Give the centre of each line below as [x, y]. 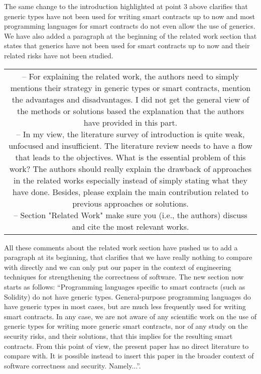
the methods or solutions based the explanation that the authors [130, 111]
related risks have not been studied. [59, 55]
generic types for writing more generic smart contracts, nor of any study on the [126, 326]
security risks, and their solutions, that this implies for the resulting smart [118, 336]
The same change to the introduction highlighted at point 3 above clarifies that [126, 6]
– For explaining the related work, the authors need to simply [130, 76]
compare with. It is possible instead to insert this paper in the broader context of [129, 356]
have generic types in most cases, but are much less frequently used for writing [125, 306]
